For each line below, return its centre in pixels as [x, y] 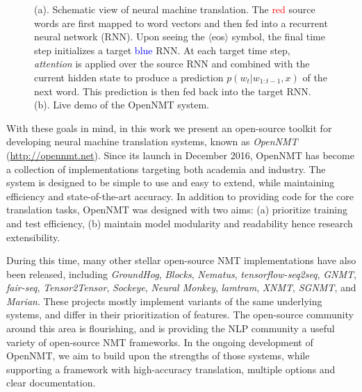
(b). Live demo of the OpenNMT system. [122, 105]
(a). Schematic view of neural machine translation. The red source [175, 9]
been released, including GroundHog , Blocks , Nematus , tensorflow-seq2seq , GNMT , [181, 273]
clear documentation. [51, 383]
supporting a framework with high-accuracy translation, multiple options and [171, 369]
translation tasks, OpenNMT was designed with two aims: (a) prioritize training [177, 210]
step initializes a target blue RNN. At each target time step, [162, 50]
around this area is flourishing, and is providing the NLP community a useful [171, 328]
